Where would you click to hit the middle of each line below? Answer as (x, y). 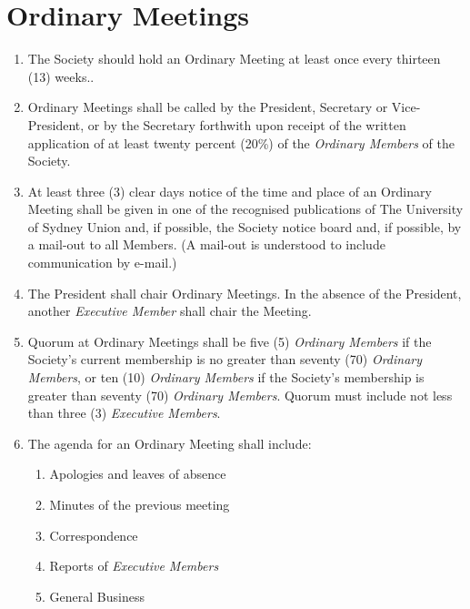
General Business (97, 596)
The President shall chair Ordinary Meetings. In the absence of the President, (245, 293)
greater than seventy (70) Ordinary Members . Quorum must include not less (240, 395)
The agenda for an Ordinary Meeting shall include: (170, 443)
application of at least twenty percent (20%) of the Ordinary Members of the (241, 142)
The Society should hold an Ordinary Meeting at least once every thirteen (234, 59)
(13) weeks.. (61, 76)
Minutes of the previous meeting (140, 504)
